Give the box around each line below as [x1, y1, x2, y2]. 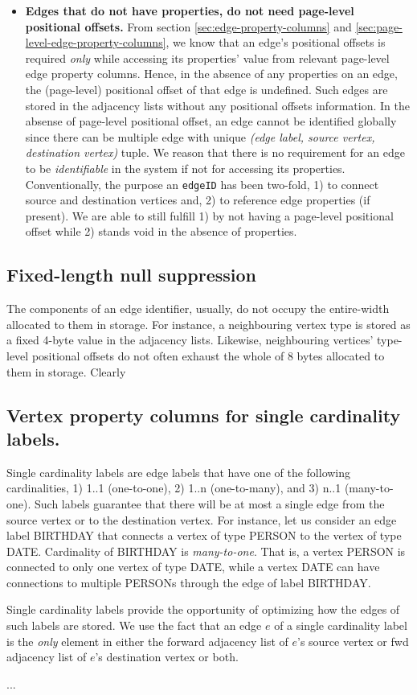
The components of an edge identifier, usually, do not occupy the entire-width [6, 300, 390, 317]
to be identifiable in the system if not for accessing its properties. [25, 159, 345, 176]
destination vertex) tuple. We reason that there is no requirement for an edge [25, 144, 405, 161]
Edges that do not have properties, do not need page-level [25, 2, 354, 19]
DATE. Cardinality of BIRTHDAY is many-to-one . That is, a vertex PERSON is [6, 542, 406, 559]
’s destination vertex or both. [95, 648, 239, 665]
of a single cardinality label [274, 617, 407, 634]
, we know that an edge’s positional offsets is [166, 34, 386, 51]
